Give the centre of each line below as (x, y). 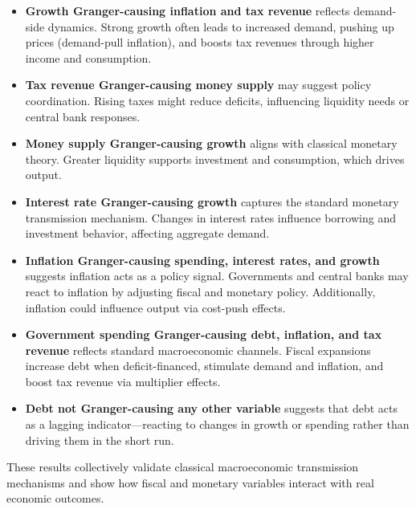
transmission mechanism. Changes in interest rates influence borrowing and (210, 217)
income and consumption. (88, 57)
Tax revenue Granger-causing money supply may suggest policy (198, 85)
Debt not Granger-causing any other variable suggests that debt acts (211, 408)
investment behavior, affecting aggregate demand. (147, 233)
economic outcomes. (55, 498)
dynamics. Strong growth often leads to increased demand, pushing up (221, 26)
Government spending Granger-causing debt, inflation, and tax (204, 334)
